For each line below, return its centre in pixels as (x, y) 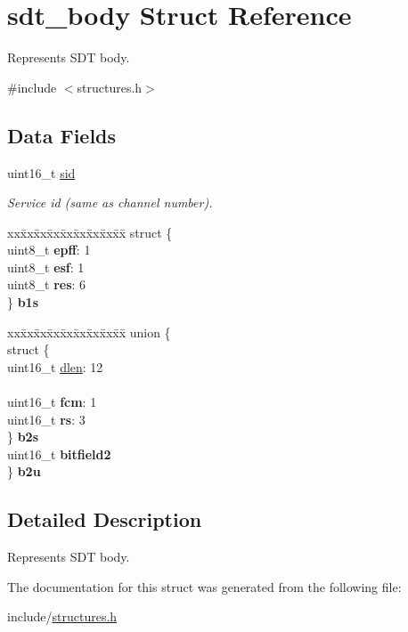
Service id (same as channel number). (110, 203)
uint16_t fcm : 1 (52, 402)
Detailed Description (105, 519)
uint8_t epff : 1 (49, 250)
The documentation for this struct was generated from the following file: (204, 586)
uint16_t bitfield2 (59, 454)
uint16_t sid (41, 172)
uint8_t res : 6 (47, 284)
